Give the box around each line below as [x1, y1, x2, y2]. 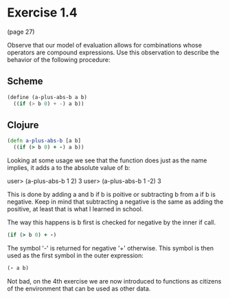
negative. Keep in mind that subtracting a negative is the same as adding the [7, 198, 224, 206]
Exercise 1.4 [7, 5, 78, 21]
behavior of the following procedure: [7, 55, 111, 63]
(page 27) [7, 28, 35, 36]
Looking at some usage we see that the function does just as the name [7, 156, 207, 164]
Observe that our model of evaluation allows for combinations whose [7, 41, 203, 49]
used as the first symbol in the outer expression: [7, 251, 144, 259]
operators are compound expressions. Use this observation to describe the [7, 48, 220, 56]
